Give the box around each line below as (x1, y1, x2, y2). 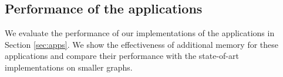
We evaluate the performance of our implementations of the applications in (5, 27, 275, 39)
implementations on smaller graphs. (5, 61, 133, 73)
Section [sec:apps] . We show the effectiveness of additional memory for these (5, 38, 278, 50)
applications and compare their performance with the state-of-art (5, 50, 239, 62)
